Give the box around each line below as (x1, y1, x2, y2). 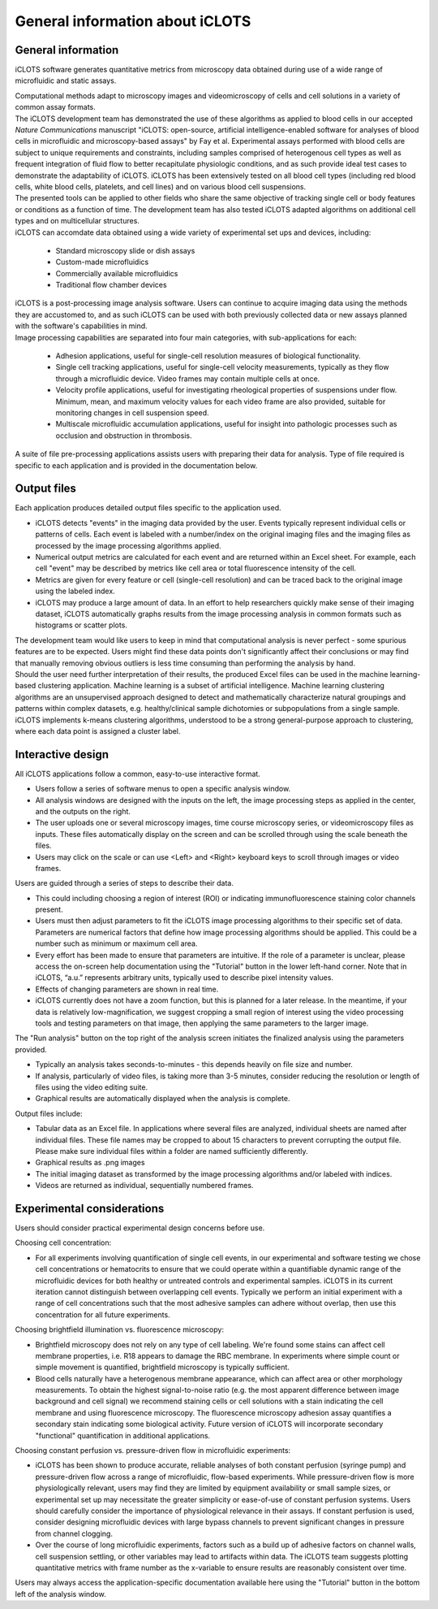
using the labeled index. (35, 586, 115, 596)
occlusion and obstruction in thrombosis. (55, 431, 192, 440)
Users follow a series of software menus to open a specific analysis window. (35, 784, 291, 794)
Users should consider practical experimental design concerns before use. (15, 1223, 265, 1233)
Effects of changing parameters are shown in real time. (35, 984, 219, 994)
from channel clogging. (35, 1529, 114, 1538)
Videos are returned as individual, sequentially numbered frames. (35, 1181, 254, 1190)
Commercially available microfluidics (55, 268, 178, 278)
